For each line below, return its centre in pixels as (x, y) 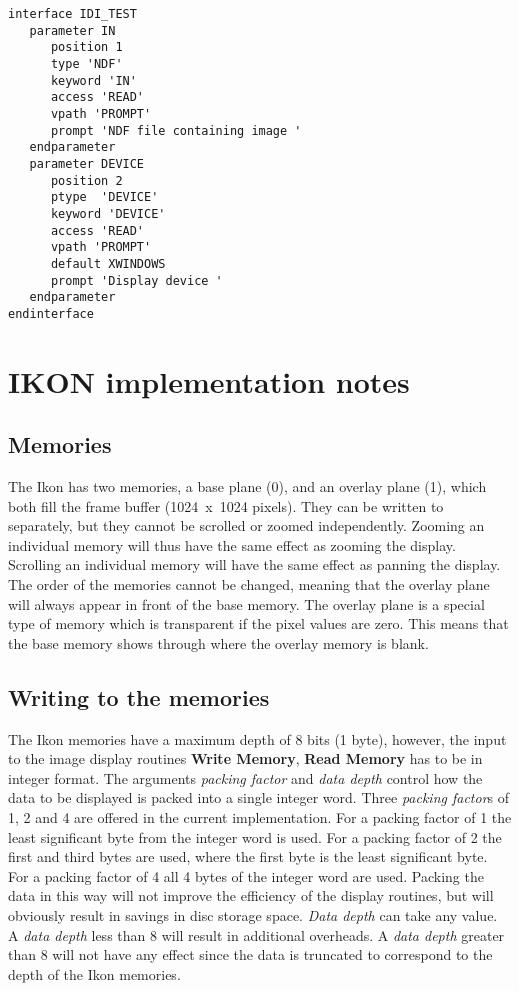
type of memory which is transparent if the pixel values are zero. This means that (258, 623)
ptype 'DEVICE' (104, 197)
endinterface (51, 313)
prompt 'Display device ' (136, 280)
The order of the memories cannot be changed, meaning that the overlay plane (249, 584)
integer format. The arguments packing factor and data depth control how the (245, 777)
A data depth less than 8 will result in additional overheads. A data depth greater (256, 934)
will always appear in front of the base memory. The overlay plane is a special (246, 603)
